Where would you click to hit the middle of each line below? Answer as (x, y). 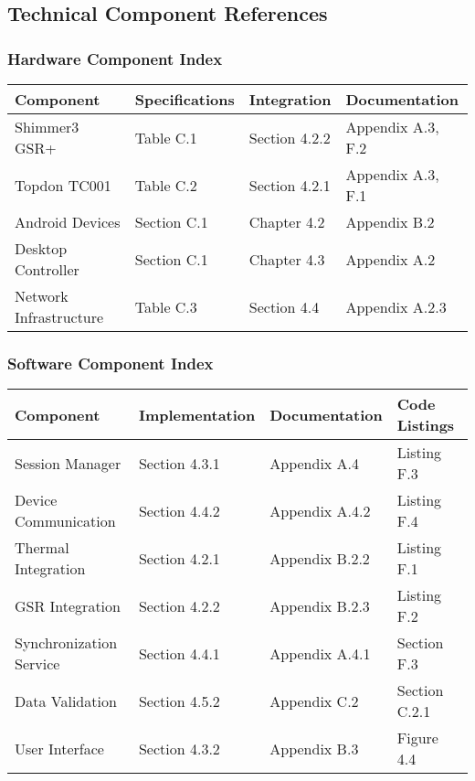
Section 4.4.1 (179, 653)
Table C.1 (166, 137)
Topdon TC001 (63, 185)
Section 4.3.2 (179, 748)
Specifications (185, 99)
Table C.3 (166, 306)
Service (37, 664)
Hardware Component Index (115, 58)
